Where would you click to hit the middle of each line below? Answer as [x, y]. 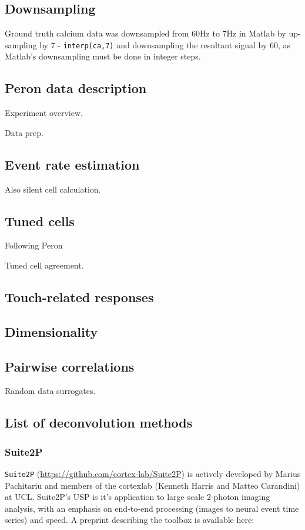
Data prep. [24, 132]
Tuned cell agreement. [44, 265]
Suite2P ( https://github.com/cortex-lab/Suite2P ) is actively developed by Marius [153, 473]
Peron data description [76, 88]
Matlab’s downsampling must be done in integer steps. [103, 56]
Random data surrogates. [50, 391]
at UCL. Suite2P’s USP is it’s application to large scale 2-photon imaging [138, 497]
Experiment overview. [44, 113]
